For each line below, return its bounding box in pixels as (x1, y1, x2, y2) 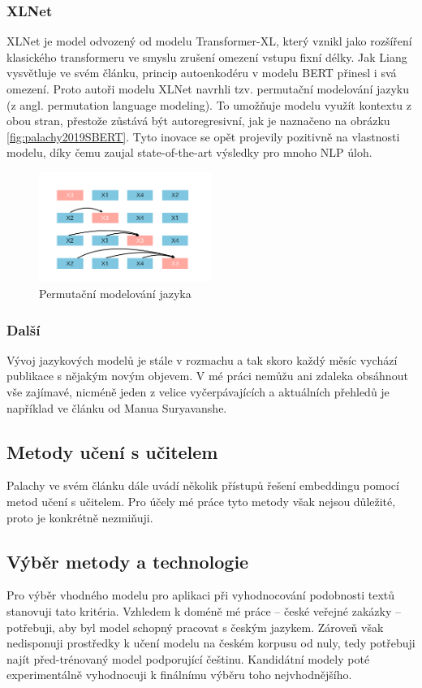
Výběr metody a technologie (6, 548, 249, 573)
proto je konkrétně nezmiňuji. (6, 508, 153, 526)
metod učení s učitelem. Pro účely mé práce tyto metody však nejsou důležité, (6, 493, 396, 510)
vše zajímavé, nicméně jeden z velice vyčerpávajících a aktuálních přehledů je (6, 383, 390, 400)
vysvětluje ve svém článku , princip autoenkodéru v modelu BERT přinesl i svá (6, 64, 397, 81)
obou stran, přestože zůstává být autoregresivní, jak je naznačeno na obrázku (6, 112, 390, 129)
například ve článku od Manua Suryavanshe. (6, 399, 227, 416)
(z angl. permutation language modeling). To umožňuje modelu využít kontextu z (6, 96, 412, 113)
